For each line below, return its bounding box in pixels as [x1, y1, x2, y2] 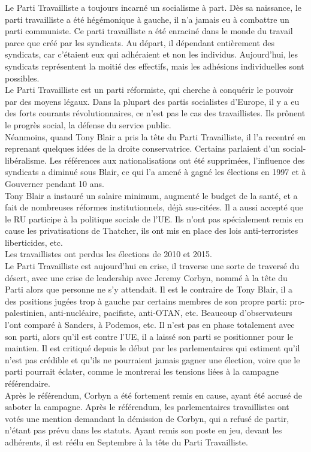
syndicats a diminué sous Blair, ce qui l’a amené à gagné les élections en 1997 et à [5, 165, 306, 178]
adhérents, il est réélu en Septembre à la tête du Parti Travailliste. [5, 435, 248, 448]
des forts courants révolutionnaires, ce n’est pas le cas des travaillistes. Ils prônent [5, 107, 306, 119]
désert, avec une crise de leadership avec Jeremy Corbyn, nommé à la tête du [5, 271, 288, 284]
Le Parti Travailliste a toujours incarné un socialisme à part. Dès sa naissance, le [5, 1, 301, 13]
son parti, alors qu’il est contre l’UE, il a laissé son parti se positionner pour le [5, 330, 294, 342]
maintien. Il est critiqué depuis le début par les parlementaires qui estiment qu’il [5, 342, 300, 354]
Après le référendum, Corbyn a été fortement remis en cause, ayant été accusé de [5, 388, 302, 401]
